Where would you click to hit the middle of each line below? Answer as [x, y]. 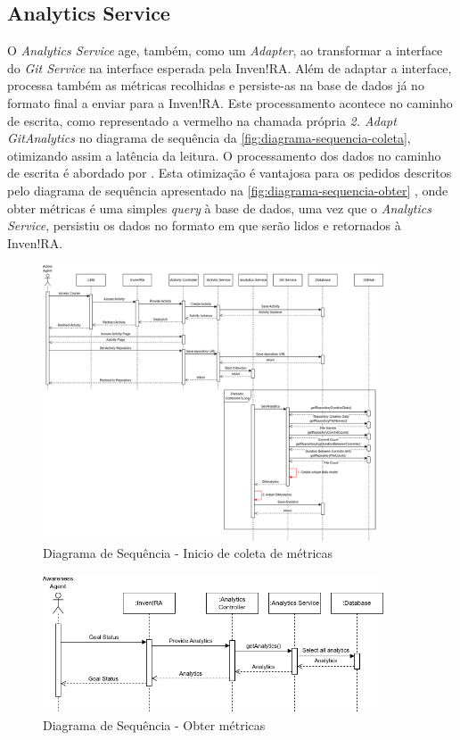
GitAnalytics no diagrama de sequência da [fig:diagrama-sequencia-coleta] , [209, 138]
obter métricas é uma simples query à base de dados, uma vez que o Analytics [219, 208]
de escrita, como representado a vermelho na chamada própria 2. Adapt [202, 120]
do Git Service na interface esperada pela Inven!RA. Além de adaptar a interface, [230, 67]
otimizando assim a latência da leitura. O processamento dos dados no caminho [224, 155]
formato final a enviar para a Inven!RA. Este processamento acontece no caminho [230, 102]
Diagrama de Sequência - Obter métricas [154, 724]
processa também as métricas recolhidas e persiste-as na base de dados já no [216, 85]
